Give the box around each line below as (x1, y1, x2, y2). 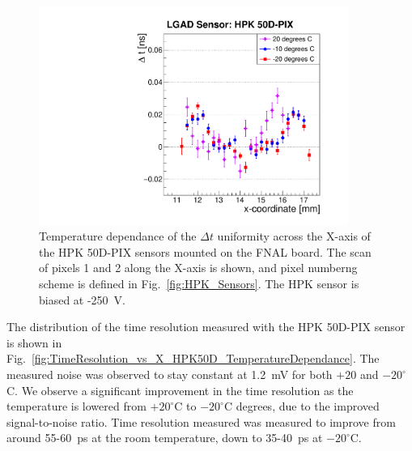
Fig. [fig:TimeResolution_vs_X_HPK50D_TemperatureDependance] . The (6, 350, 380, 367)
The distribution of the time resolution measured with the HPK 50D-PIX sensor (6, 318, 406, 335)
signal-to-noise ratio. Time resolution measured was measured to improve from (6, 413, 396, 430)
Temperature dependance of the (39, 228, 197, 245)
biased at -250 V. (39, 291, 126, 308)
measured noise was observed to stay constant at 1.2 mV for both (6, 366, 333, 383)
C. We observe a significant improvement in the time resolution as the (6, 381, 354, 398)
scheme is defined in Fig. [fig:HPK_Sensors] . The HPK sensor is (39, 275, 359, 292)
